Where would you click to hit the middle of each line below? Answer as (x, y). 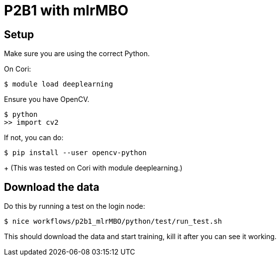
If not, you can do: (34, 138)
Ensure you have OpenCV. (47, 99)
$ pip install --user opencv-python (75, 153)
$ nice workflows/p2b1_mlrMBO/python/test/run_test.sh (113, 221)
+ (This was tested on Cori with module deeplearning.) (93, 168)
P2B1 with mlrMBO (66, 10)
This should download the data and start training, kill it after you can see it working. (140, 237)
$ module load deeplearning (59, 84)
